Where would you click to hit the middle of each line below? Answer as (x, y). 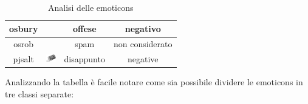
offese (84, 28)
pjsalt (23, 59)
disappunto (84, 59)
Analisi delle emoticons (91, 7)
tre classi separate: (39, 94)
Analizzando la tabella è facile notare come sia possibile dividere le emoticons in (154, 82)
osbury (24, 28)
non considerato (143, 44)
